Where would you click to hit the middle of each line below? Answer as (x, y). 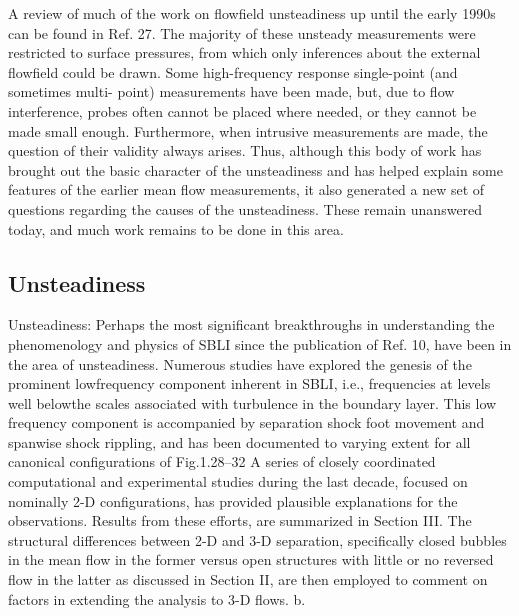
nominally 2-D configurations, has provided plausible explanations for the (233, 500)
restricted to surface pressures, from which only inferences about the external (244, 52)
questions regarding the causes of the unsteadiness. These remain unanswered (245, 208)
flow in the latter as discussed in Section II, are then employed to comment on (248, 579)
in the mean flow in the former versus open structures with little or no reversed (251, 559)
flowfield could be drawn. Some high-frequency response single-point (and (233, 71)
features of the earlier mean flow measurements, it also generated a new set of (246, 189)
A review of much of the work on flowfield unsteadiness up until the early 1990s (252, 13)
